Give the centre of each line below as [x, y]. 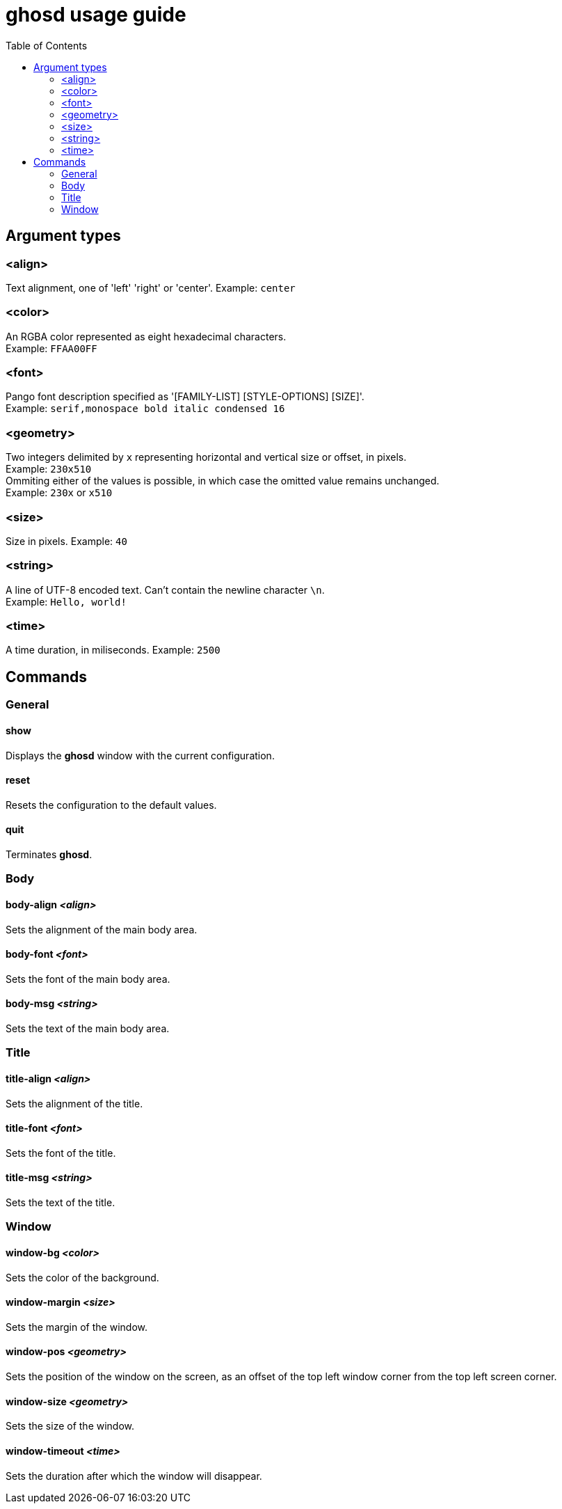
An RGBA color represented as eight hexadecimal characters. [146, 336]
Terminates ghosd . [49, 854]
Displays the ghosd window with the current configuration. [140, 755]
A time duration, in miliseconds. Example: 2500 [113, 650]
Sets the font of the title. [61, 1153]
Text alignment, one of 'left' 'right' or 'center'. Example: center [151, 287]
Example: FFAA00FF [51, 348]
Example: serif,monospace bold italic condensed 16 [145, 409]
